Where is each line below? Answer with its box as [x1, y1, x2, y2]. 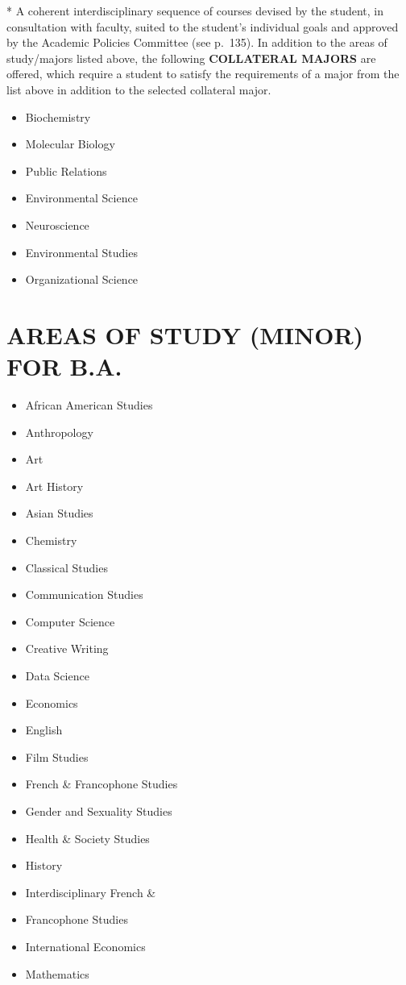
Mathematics [25, 965, 89, 982]
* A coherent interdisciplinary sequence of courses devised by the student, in [6, 2, 384, 19]
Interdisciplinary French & [25, 883, 156, 900]
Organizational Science [25, 271, 139, 288]
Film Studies [25, 748, 89, 765]
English [25, 721, 63, 738]
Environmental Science [25, 189, 138, 206]
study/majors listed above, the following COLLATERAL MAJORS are [6, 49, 376, 66]
